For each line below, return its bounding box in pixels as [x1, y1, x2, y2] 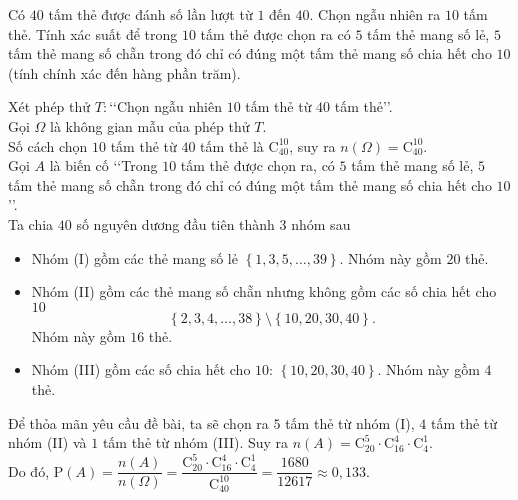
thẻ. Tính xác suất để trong [8, 23, 178, 44]
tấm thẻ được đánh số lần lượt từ [48, 4, 253, 24]
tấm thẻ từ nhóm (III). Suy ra [102, 432, 289, 453]
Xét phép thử [8, 96, 91, 117]
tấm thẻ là [200, 135, 264, 156]
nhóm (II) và [8, 432, 87, 453]
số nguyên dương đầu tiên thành [76, 213, 275, 234]
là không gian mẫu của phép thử [50, 115, 250, 136]
